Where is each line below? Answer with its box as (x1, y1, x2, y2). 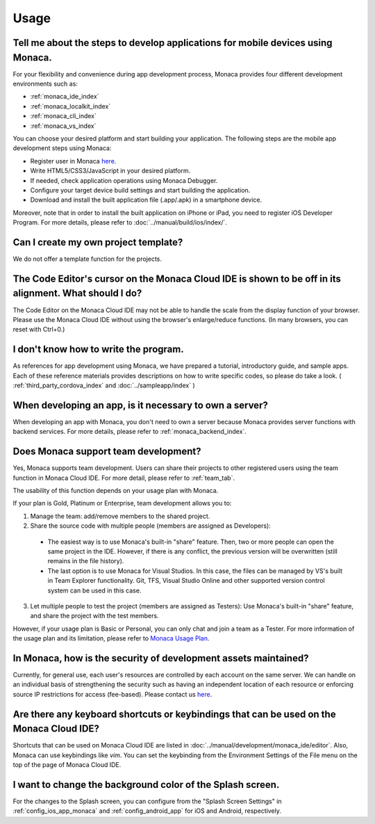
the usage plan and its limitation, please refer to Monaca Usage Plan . (12, 634, 210, 643)
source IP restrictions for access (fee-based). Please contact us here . (12, 690, 212, 698)
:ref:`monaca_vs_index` (30, 122, 97, 130)
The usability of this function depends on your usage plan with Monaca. (12, 486, 219, 494)
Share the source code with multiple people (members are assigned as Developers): (30, 522, 271, 530)
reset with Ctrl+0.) (12, 325, 65, 334)
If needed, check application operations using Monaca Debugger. (30, 176, 218, 184)
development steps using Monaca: (12, 144, 112, 152)
